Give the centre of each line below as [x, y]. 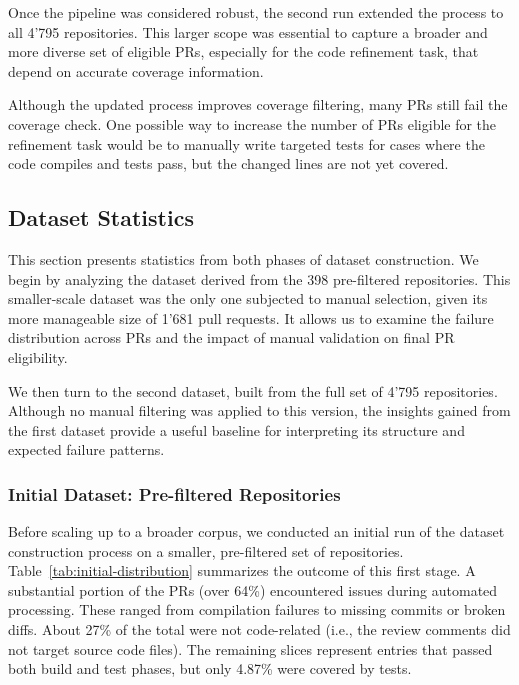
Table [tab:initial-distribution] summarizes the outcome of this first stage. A [242, 570]
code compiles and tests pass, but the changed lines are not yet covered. [228, 163]
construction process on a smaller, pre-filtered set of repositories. [206, 550]
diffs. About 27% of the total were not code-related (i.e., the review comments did [259, 629]
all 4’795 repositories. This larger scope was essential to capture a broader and [248, 31]
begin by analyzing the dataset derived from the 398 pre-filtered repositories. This [259, 278]
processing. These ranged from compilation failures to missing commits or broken [257, 609]
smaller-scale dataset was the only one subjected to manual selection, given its [248, 298]
